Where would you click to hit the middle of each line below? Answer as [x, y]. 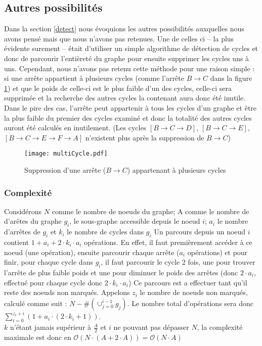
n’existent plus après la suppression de [145, 137]
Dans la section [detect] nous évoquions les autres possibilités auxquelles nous [124, 29]
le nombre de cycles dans [105, 232]
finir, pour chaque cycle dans [49, 262]
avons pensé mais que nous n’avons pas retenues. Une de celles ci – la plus [119, 38]
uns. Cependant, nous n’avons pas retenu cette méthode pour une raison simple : [129, 68]
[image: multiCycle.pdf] [66, 154]
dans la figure [231, 78]
